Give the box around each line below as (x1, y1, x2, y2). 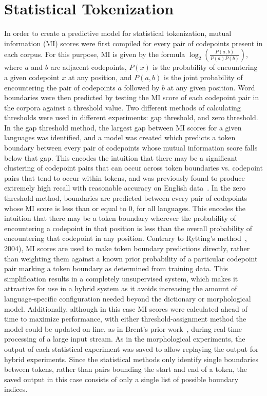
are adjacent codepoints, (50, 62, 127, 72)
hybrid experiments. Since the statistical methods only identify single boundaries (4, 353, 258, 364)
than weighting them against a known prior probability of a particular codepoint (4, 253, 258, 263)
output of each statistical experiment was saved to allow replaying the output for (4, 343, 259, 354)
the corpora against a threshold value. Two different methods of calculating (4, 102, 241, 112)
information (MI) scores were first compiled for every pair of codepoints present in (4, 37, 263, 48)
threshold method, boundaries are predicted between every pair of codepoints (4, 193, 247, 203)
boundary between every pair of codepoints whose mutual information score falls (4, 142, 258, 153)
